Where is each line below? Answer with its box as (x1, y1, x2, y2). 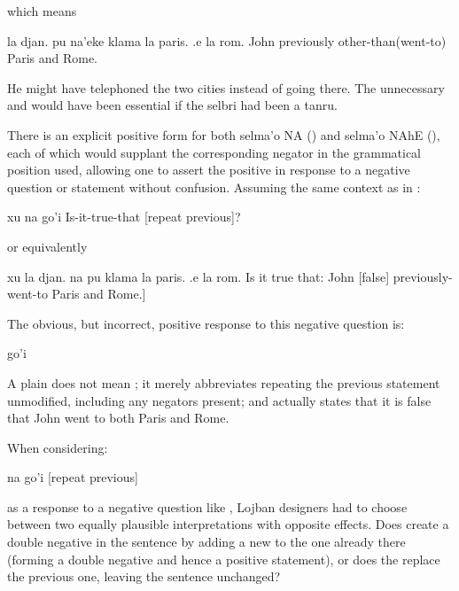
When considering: (7, 438, 108, 456)
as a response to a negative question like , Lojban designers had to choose (7, 497, 408, 516)
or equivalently (7, 237, 88, 255)
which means (7, 2, 77, 19)
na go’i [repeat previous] (7, 468, 138, 486)
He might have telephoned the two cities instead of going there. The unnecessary (7, 78, 445, 97)
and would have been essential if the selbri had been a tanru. (7, 96, 338, 114)
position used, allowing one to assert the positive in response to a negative (7, 160, 410, 179)
